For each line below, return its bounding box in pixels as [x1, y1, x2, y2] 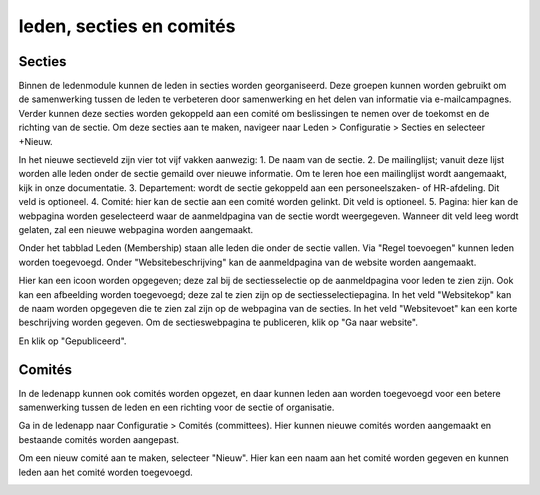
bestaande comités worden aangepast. [18, 433, 180, 445]
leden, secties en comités [18, 15, 236, 37]
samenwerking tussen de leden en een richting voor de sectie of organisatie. [18, 401, 335, 413]
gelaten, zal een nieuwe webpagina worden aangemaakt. [18, 223, 254, 235]
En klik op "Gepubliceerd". [18, 335, 127, 347]
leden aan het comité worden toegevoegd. [18, 466, 194, 478]
